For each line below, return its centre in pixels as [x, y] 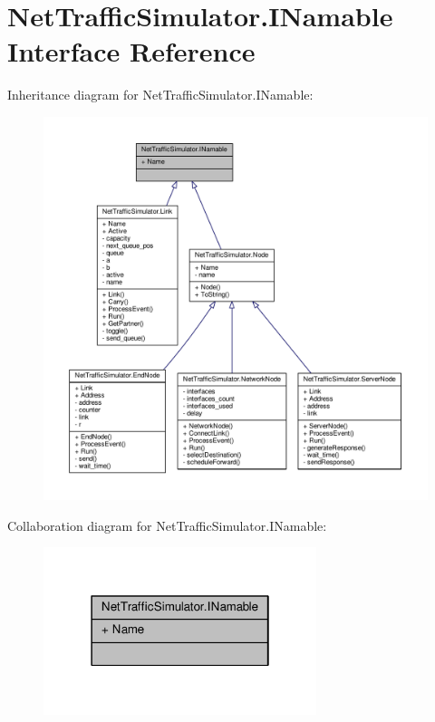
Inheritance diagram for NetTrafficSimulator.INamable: [160, 95]
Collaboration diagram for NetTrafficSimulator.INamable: [167, 525]
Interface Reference [131, 51]
